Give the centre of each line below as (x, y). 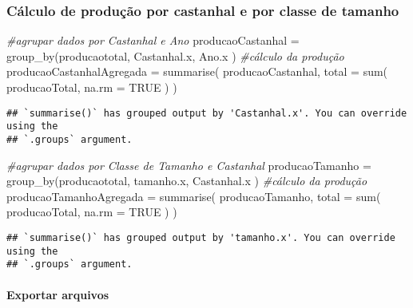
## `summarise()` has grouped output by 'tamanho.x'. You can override (201, 237)
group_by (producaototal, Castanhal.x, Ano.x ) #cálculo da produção (175, 55)
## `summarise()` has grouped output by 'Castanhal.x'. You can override (207, 113)
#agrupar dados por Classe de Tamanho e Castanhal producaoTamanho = (189, 165)
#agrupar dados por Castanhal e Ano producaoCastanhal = (153, 40)
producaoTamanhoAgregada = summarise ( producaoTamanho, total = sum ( (194, 196)
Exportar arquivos (58, 294)
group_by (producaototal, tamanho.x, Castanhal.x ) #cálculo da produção (187, 181)
